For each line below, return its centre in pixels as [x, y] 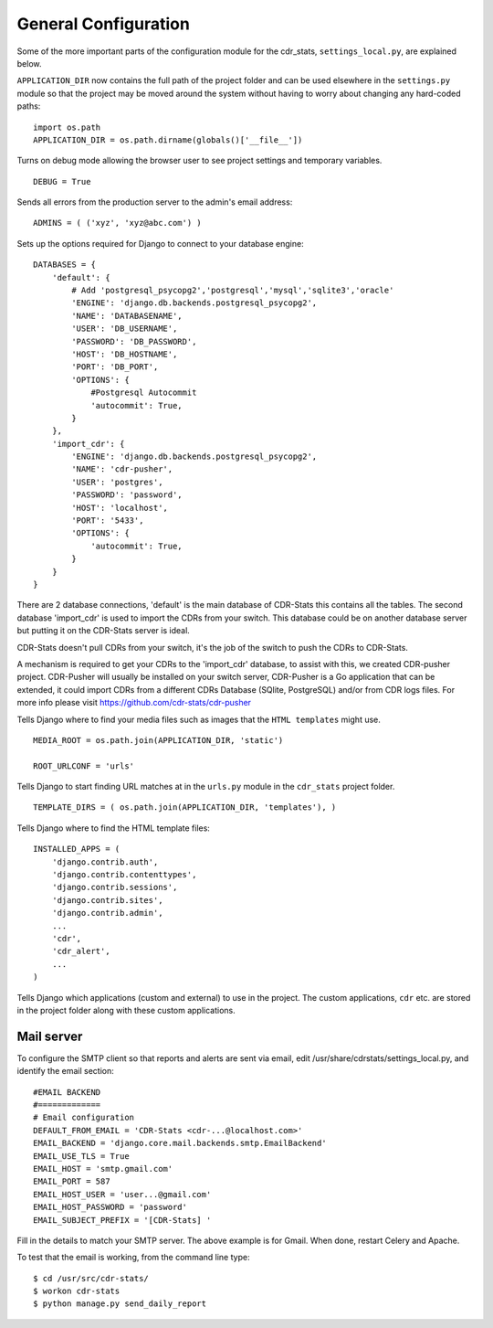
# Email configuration [84, 1118]
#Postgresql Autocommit [144, 393]
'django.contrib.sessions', [115, 887]
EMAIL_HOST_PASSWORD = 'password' [110, 1207]
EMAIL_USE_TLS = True [81, 1156]
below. [29, 63]
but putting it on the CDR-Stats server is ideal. [104, 631]
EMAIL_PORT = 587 [72, 1182]
